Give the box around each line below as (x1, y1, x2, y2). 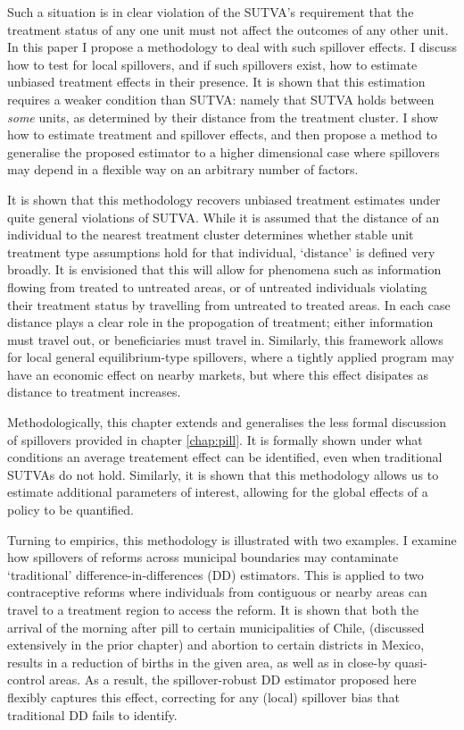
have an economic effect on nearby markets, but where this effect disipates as (7, 365, 429, 383)
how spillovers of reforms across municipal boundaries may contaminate (7, 548, 399, 566)
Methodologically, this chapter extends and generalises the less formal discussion (7, 413, 446, 432)
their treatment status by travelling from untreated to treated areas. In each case (7, 295, 451, 314)
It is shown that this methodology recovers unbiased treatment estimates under (7, 189, 441, 208)
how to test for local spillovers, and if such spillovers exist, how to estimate (7, 55, 418, 73)
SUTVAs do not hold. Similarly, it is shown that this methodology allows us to (7, 465, 439, 483)
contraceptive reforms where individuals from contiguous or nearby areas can (7, 583, 427, 601)
